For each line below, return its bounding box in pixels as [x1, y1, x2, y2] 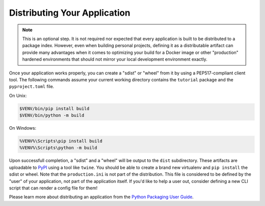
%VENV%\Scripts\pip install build [19, 138, 103, 144]
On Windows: [9, 125, 36, 131]
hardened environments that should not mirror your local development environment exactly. [22, 56, 208, 62]
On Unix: [9, 92, 27, 98]
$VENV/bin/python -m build [19, 113, 84, 118]
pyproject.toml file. [9, 84, 54, 90]
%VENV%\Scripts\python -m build [19, 145, 98, 151]
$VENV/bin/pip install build [19, 106, 90, 111]
